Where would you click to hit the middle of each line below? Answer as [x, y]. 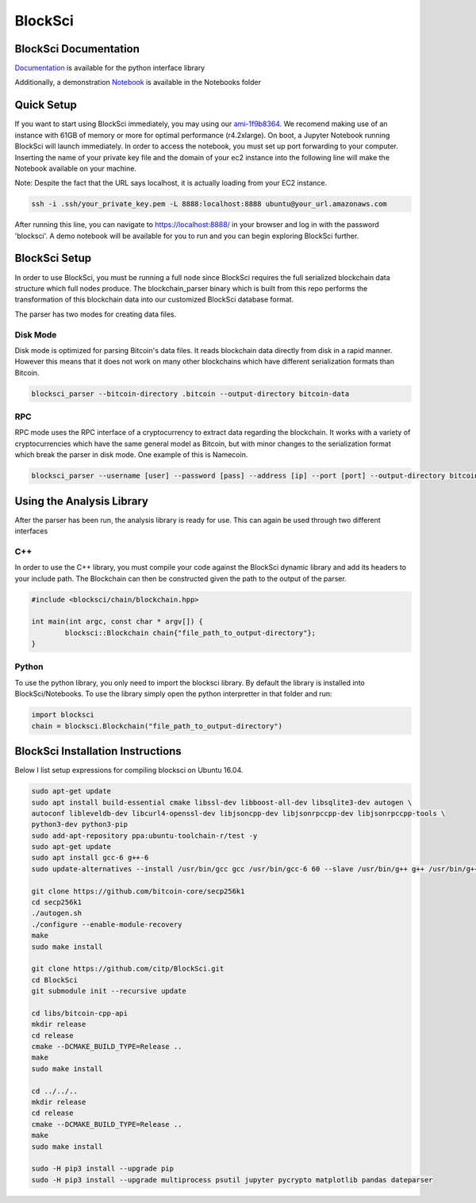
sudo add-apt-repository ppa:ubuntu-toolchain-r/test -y [144, 836]
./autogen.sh [57, 913]
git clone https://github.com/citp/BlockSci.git [128, 969]
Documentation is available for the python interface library [110, 68]
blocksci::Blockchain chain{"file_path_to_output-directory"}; [190, 632]
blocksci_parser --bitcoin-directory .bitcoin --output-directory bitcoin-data [190, 394]
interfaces [31, 531]
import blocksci [63, 715]
